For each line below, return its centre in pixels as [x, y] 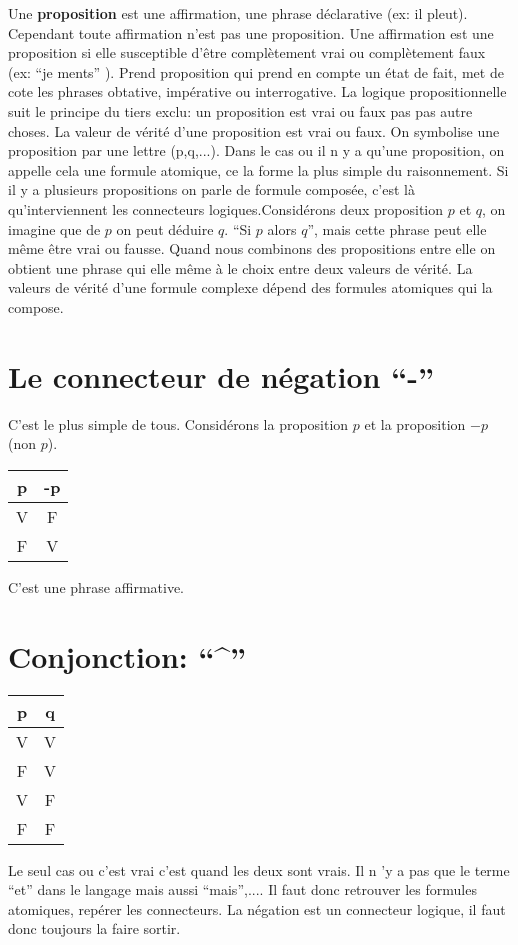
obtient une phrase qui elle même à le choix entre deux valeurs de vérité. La [240, 267]
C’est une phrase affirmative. [96, 586]
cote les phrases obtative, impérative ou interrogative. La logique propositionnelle [257, 91]
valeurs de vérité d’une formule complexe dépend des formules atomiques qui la [250, 287]
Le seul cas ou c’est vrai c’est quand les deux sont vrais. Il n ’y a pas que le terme [259, 869]
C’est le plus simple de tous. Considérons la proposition [178, 423]
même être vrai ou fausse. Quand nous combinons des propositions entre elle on [252, 248]
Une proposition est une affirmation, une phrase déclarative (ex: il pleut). [238, 13]
